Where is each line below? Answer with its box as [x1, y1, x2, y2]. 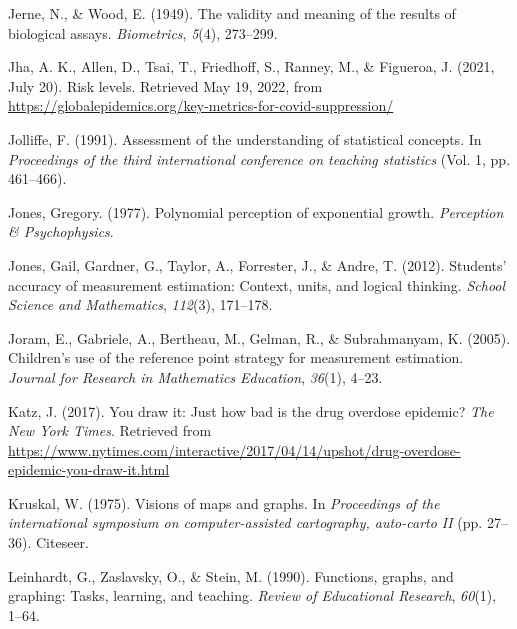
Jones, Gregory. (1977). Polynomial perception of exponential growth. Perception [8, 201, 504, 222]
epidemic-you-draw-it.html [8, 459, 170, 480]
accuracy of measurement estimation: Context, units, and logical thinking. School [8, 274, 506, 295]
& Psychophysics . [8, 221, 114, 242]
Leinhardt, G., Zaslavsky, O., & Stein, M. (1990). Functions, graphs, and [8, 565, 454, 586]
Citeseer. [35, 532, 89, 553]
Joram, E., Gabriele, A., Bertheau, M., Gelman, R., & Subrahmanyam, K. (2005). [8, 327, 511, 348]
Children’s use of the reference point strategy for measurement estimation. [8, 347, 464, 368]
